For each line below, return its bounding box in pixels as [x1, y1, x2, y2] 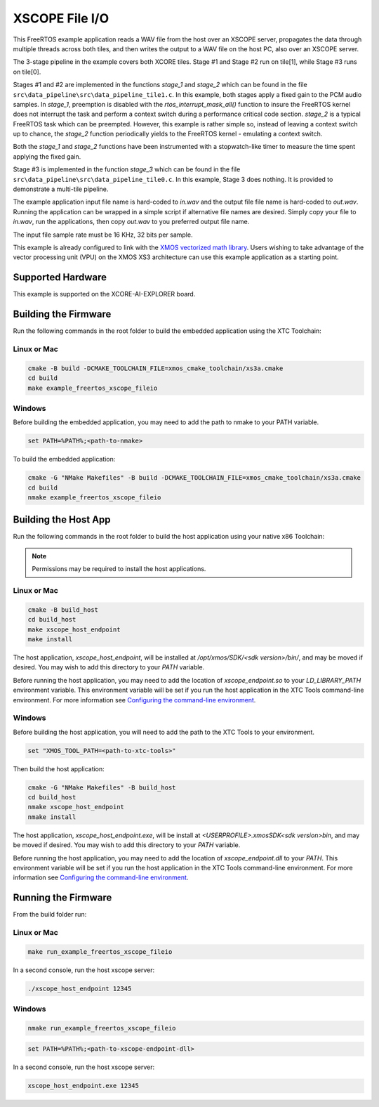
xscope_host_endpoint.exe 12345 [27, 1082, 140, 1090]
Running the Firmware [13, 892, 112, 904]
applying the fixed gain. [13, 152, 81, 161]
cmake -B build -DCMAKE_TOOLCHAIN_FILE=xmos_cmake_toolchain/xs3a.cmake [27, 364, 284, 372]
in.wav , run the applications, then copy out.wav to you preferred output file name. [13, 218, 250, 226]
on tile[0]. [13, 67, 41, 76]
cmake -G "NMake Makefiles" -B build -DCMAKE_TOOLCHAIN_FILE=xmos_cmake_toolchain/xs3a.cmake [27, 474, 361, 482]
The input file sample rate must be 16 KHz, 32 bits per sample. [13, 230, 193, 239]
